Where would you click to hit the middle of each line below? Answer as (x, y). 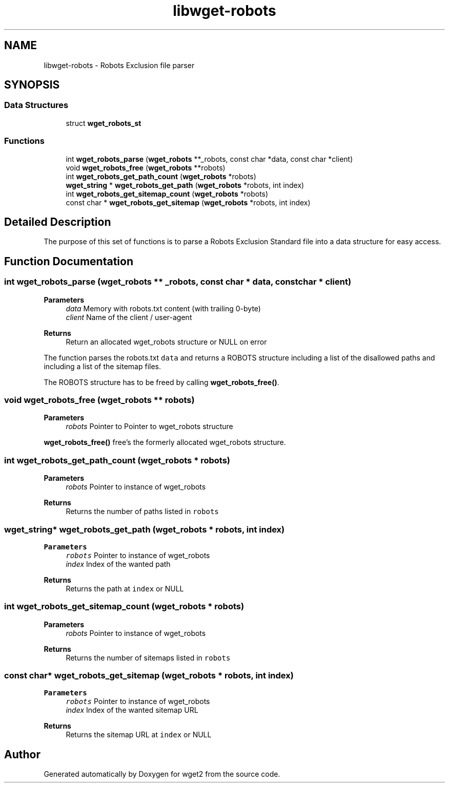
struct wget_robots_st (104, 123)
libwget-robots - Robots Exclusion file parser (119, 65)
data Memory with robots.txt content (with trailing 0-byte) (163, 308)
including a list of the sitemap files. (103, 366)
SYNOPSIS (32, 85)
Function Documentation (69, 261)
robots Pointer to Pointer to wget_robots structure (149, 427)
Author (22, 754)
